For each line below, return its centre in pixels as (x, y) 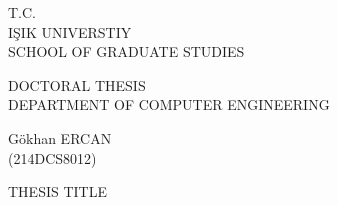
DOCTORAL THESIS (77, 84)
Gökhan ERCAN (60, 137)
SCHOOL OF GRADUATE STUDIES (126, 51)
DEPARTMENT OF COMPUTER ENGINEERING (169, 104)
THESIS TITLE (57, 191)
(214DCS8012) (52, 157)
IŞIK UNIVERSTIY (70, 31)
